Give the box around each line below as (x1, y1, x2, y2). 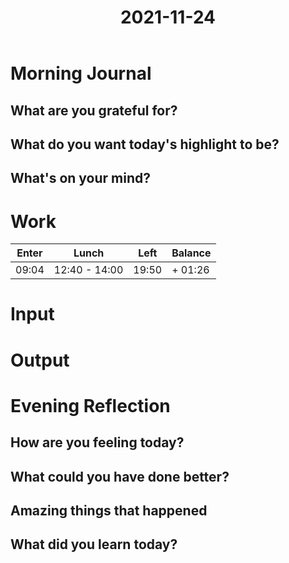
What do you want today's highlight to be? (10, 136, 280, 153)
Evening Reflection (10, 394, 171, 417)
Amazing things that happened (10, 502, 208, 520)
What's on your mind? (10, 170, 152, 187)
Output (10, 349, 70, 371)
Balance (171, 246, 212, 260)
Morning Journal (10, 62, 152, 85)
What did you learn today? (10, 536, 178, 553)
